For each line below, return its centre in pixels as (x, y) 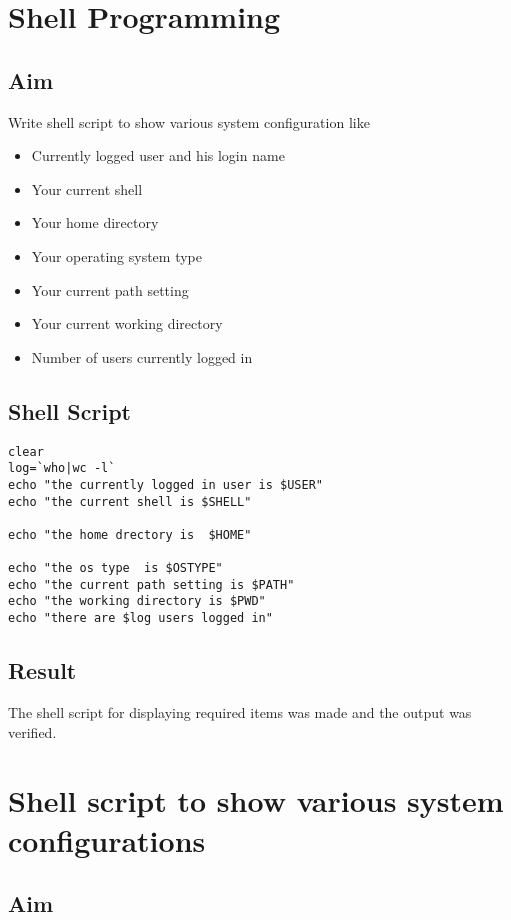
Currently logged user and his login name (158, 155)
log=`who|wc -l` (62, 468)
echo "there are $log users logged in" (140, 618)
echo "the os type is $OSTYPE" (115, 568)
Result (42, 670)
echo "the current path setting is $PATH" (151, 584)
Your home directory (95, 222)
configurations (107, 839)
